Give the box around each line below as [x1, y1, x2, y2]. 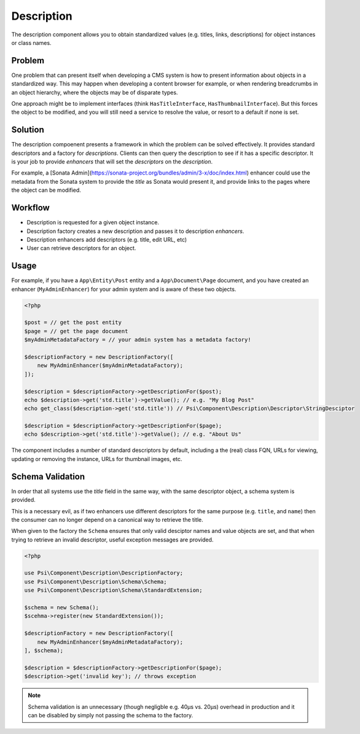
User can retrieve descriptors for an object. [26, 245, 136, 252]
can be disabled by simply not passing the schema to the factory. [28, 711, 194, 719]
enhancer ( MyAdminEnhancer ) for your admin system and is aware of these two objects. [11, 285, 237, 293]
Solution [11, 125, 44, 135]
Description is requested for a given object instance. [26, 219, 160, 226]
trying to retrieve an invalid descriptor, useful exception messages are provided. [11, 535, 214, 543]
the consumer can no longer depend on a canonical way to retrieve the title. [11, 516, 203, 523]
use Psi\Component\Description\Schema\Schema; [24, 578, 167, 585]
